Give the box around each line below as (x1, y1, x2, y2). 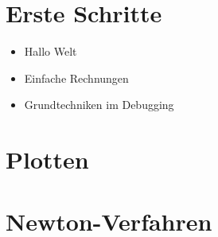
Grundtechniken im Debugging (24, 96, 174, 113)
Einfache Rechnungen (24, 69, 129, 86)
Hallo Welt (24, 43, 77, 60)
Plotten (6, 143, 89, 176)
